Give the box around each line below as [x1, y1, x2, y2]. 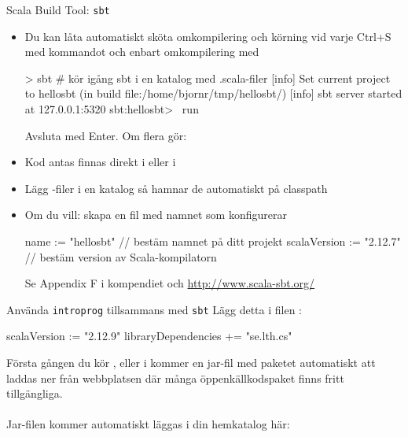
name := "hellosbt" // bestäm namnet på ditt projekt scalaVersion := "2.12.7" [24, 233, 401, 249]
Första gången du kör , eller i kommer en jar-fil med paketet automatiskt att [6, 354, 376, 371]
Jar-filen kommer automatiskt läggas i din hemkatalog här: [6, 416, 290, 432]
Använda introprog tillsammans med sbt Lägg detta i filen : [6, 301, 302, 317]
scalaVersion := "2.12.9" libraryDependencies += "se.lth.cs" [6, 328, 292, 344]
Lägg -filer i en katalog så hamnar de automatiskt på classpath [24, 180, 328, 196]
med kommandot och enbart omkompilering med [24, 43, 259, 60]
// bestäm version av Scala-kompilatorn [24, 248, 217, 265]
